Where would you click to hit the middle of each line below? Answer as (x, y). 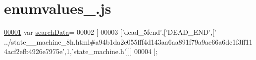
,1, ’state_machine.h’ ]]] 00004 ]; (111, 51)
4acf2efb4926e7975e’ (34, 51)
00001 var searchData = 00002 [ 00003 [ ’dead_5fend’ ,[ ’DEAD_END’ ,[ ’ (110, 32)
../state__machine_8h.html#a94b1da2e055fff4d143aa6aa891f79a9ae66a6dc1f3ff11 (128, 41)
